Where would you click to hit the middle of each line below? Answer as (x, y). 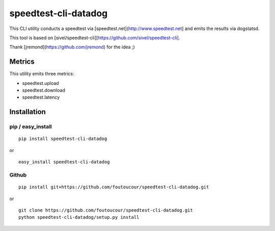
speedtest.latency (41, 97)
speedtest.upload (40, 83)
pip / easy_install (31, 127)
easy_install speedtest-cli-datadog (64, 162)
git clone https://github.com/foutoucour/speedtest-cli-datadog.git (106, 210)
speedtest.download (44, 90)
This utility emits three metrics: (42, 74)
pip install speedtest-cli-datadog (63, 139)
